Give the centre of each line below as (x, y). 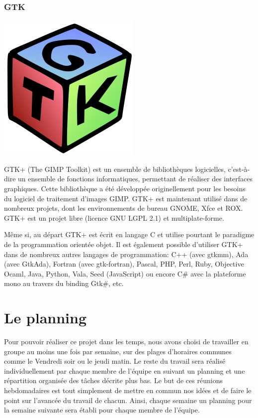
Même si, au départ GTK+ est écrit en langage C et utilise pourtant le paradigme (129, 234)
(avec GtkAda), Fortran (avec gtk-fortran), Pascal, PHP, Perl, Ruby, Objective (124, 264)
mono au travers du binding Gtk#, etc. (64, 283)
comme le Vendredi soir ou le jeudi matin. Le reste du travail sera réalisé (115, 361)
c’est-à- (239, 169)
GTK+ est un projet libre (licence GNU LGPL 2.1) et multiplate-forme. (114, 217)
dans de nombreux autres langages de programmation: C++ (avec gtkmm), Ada (126, 254)
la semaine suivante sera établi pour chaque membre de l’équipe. (102, 410)
